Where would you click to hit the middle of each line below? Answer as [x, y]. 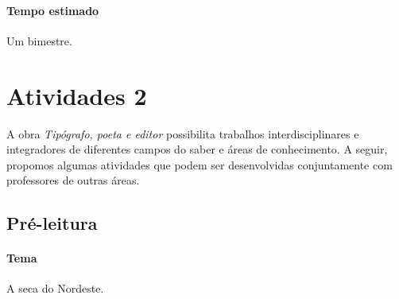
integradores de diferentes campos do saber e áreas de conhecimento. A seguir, [197, 149]
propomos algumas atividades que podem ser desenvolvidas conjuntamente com [199, 164]
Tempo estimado [53, 10]
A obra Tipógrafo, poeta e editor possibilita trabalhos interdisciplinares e [183, 133]
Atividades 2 [77, 95]
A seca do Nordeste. [55, 288]
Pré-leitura [52, 223]
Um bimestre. [39, 40]
